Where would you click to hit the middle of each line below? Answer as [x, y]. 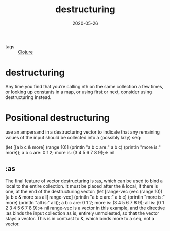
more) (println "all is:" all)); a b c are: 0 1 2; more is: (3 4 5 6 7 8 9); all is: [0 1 [85, 202]
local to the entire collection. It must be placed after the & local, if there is [82, 186]
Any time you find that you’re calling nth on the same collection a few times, [84, 86]
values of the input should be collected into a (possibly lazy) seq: [73, 137]
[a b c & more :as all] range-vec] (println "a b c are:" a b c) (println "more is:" [85, 197]
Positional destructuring [58, 118]
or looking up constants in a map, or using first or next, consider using [79, 92]
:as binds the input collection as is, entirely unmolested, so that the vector [82, 213]
